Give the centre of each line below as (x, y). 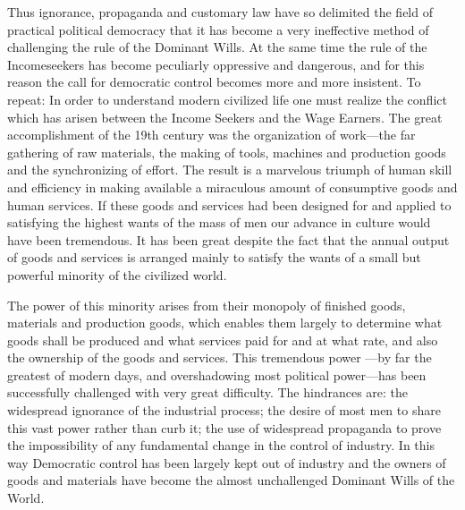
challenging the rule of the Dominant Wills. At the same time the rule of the (217, 47)
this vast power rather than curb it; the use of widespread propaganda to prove (224, 427)
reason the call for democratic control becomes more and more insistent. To (214, 82)
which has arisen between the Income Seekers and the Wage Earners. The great (225, 117)
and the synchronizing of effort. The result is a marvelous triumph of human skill (230, 170)
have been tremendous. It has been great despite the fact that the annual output (228, 239)
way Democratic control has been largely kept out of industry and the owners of (227, 462)
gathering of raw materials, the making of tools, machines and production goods (227, 152)
